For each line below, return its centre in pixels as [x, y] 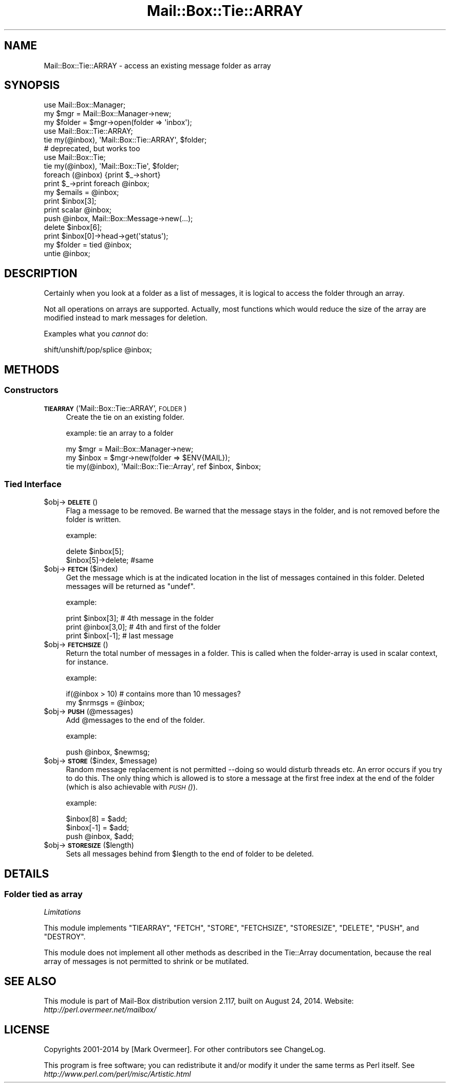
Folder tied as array [43, 894]
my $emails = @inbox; [81, 192]
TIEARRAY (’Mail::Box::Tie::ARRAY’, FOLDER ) [115, 408]
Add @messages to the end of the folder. [135, 720]
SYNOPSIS [32, 85]
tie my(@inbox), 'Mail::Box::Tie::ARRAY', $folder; [125, 140]
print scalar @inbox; [78, 210]
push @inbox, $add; [100, 836]
